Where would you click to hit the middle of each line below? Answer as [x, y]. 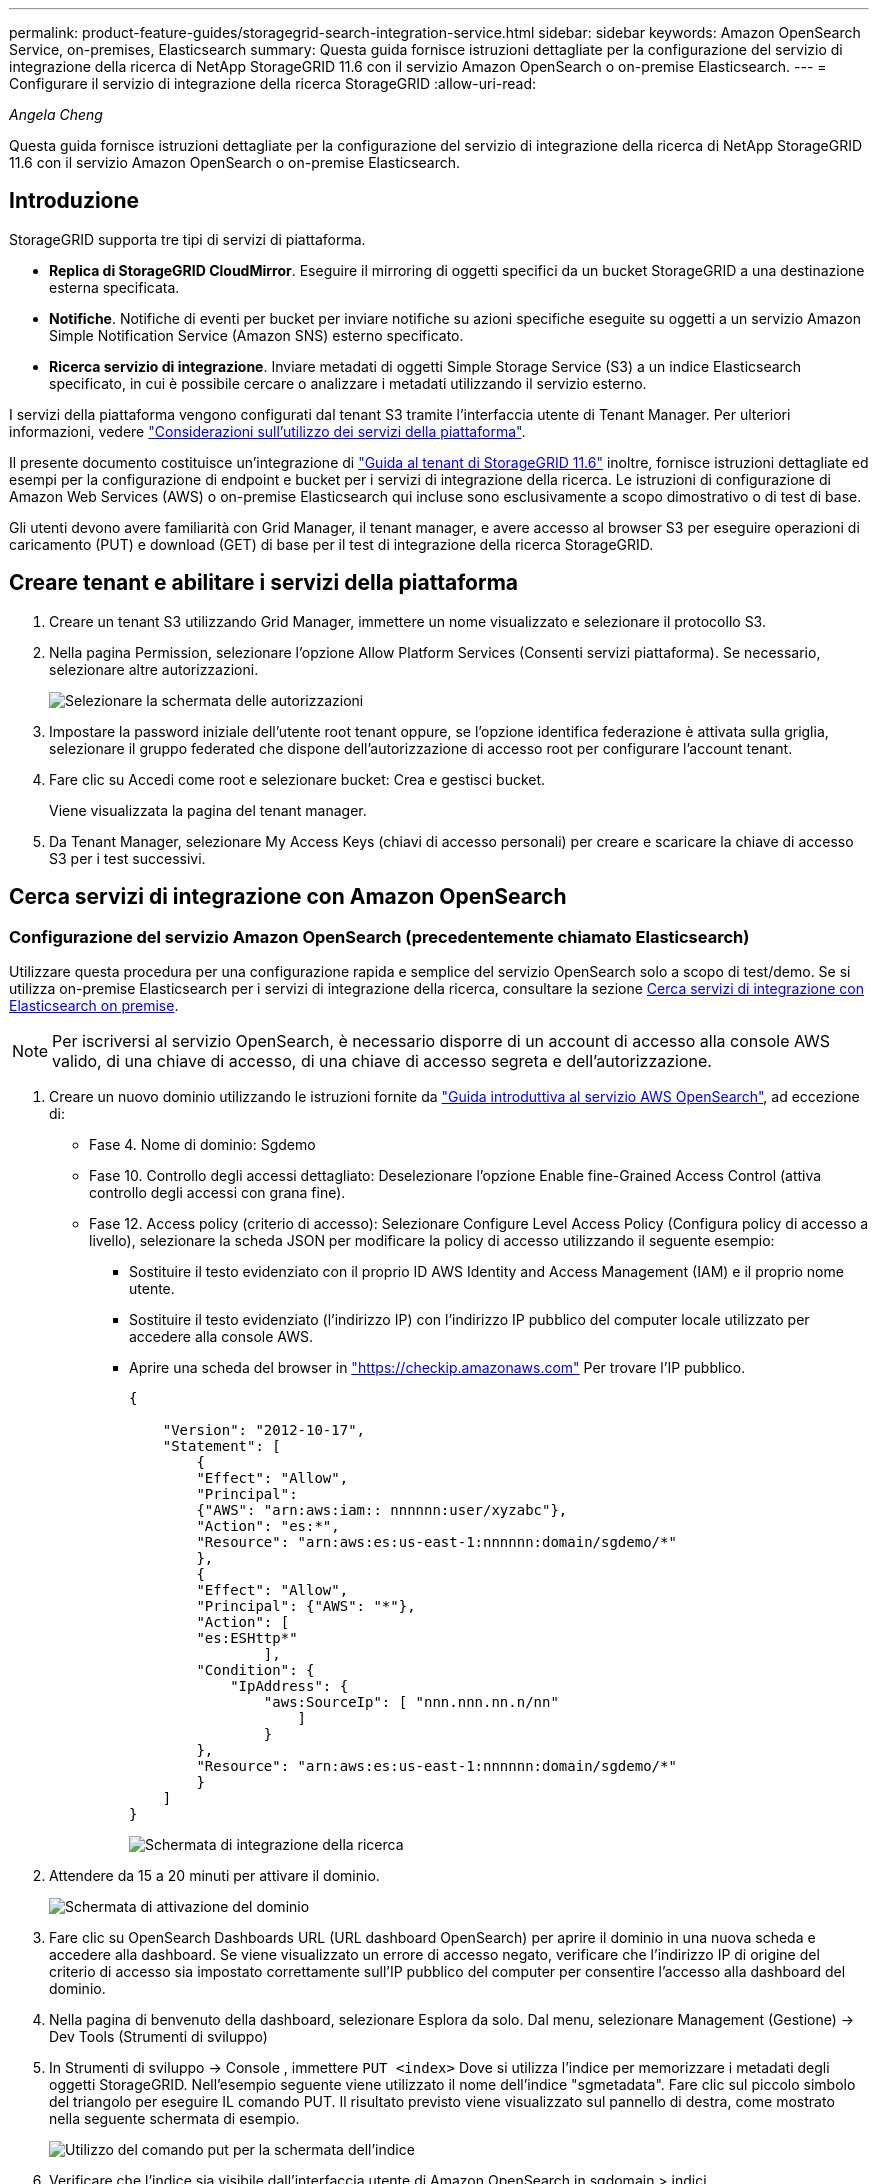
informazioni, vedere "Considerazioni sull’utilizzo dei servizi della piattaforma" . [267, 431]
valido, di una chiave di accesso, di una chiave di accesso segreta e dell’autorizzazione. [382, 1060]
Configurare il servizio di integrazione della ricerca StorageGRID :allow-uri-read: [273, 83]
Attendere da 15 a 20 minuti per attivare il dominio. [214, 1875]
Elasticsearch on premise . [94, 1005]
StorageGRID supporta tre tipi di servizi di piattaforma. [187, 239]
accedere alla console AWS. [221, 1336]
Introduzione [74, 201]
